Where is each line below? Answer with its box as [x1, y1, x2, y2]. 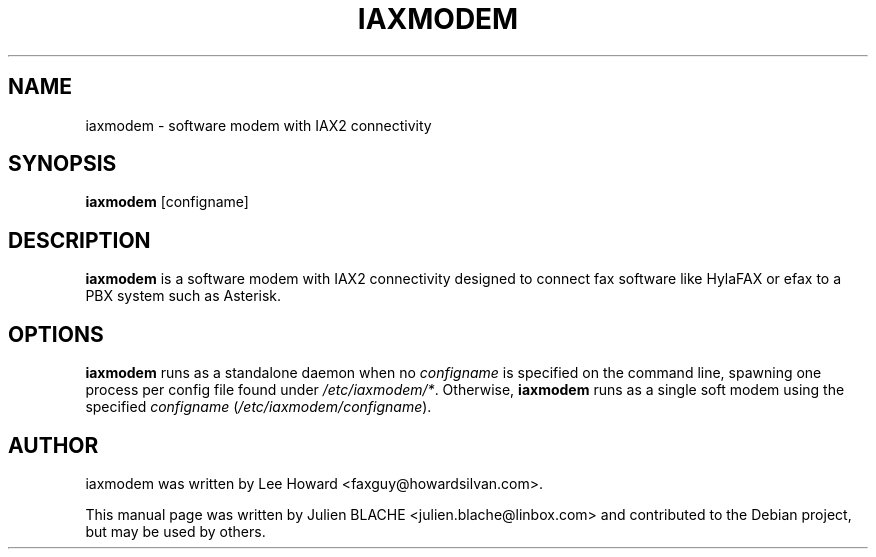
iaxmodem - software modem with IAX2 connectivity [85, 116, 432, 134]
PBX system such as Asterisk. [85, 287, 282, 305]
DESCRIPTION [8, 227, 151, 253]
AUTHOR [8, 432, 99, 458]
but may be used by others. [85, 522, 266, 540]
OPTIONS [8, 321, 104, 347]
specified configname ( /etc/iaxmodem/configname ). [85, 398, 432, 416]
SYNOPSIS [8, 151, 117, 177]
